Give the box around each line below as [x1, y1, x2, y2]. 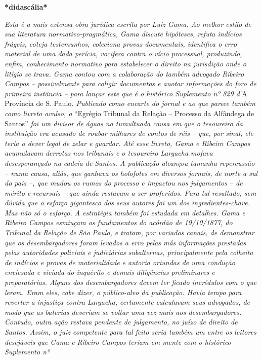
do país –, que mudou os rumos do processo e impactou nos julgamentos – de [5, 177, 243, 188]
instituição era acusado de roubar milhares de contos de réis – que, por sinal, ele [5, 128, 253, 138]
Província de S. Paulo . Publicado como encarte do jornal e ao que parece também [5, 98, 255, 109]
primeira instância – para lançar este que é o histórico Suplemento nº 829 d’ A [5, 88, 247, 98]
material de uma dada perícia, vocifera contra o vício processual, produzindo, [5, 48, 242, 59]
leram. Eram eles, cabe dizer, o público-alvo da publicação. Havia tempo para [5, 286, 242, 297]
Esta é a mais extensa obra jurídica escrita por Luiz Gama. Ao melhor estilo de [5, 18, 251, 29]
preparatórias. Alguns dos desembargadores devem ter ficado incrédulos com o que [5, 277, 257, 287]
